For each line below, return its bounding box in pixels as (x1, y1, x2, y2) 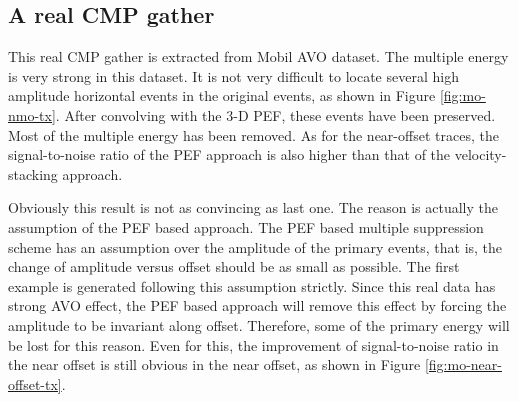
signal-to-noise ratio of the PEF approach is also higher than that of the (8, 144, 451, 165)
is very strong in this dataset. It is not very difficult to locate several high (8, 65, 459, 86)
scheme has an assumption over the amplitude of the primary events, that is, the (8, 236, 503, 257)
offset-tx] (8, 373, 62, 394)
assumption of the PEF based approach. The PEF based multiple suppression (8, 216, 484, 237)
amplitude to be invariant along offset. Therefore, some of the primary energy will (8, 314, 510, 335)
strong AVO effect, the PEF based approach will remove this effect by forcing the (8, 295, 507, 316)
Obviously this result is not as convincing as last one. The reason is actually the (8, 197, 498, 218)
